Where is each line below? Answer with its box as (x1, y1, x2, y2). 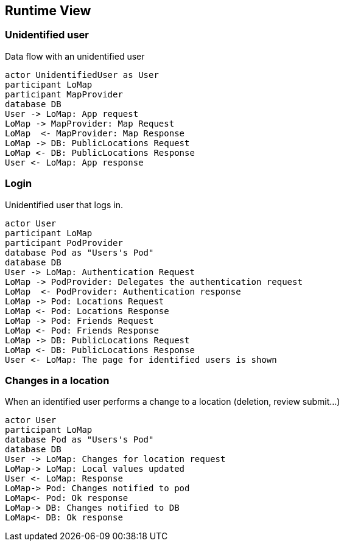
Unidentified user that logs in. (5, 199, 123, 210)
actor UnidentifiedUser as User (5, 69, 159, 80)
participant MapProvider (5, 89, 123, 99)
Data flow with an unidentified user (5, 51, 145, 61)
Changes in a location (5, 374, 110, 387)
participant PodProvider (5, 237, 123, 248)
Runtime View (5, 3, 91, 18)
